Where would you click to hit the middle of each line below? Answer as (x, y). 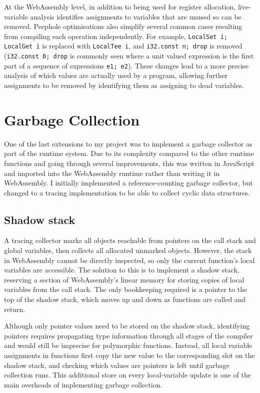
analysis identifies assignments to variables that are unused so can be (136, 16)
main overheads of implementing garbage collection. (83, 384)
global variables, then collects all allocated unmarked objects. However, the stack (128, 250)
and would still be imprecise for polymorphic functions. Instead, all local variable (128, 345)
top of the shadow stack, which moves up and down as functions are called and (125, 299)
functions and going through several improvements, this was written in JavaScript (129, 163)
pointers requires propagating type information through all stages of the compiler (128, 335)
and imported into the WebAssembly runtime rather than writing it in (112, 173)
